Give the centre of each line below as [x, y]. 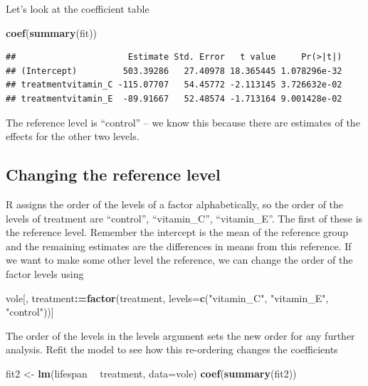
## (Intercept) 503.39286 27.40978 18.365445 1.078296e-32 [174, 71]
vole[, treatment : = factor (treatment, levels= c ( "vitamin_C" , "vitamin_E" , [167, 297]
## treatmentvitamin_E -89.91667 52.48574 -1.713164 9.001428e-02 [174, 98]
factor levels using [45, 273]
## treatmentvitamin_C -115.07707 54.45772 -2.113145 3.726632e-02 [174, 85]
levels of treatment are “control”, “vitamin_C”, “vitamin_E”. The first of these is [184, 218]
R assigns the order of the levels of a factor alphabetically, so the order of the [175, 204]
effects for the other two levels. [73, 136]
